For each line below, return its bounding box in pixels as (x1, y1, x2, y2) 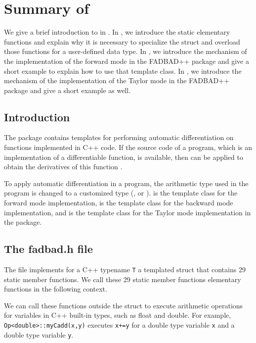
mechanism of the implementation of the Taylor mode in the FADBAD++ (4, 75, 229, 86)
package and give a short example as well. (4, 85, 131, 95)
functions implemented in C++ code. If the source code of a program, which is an (4, 142, 252, 152)
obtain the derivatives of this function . (4, 161, 123, 172)
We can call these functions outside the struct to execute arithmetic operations (4, 300, 243, 310)
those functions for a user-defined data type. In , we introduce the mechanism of (4, 46, 247, 56)
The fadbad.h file (4, 241, 93, 256)
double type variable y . (4, 329, 74, 340)
